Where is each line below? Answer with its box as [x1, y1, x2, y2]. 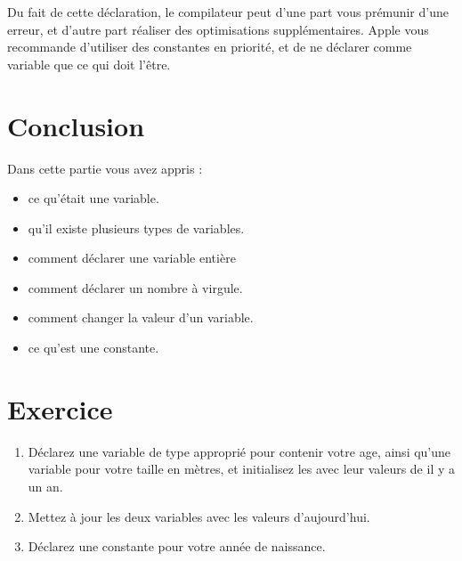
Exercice [7, 390, 113, 427]
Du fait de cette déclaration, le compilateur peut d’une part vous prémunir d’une [7, 3, 449, 20]
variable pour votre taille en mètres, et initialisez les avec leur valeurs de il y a [28, 459, 456, 478]
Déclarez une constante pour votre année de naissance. [28, 537, 326, 556]
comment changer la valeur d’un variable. [28, 308, 254, 327]
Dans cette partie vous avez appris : [7, 159, 203, 177]
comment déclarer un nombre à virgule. [28, 278, 243, 297]
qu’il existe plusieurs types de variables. [28, 218, 245, 237]
